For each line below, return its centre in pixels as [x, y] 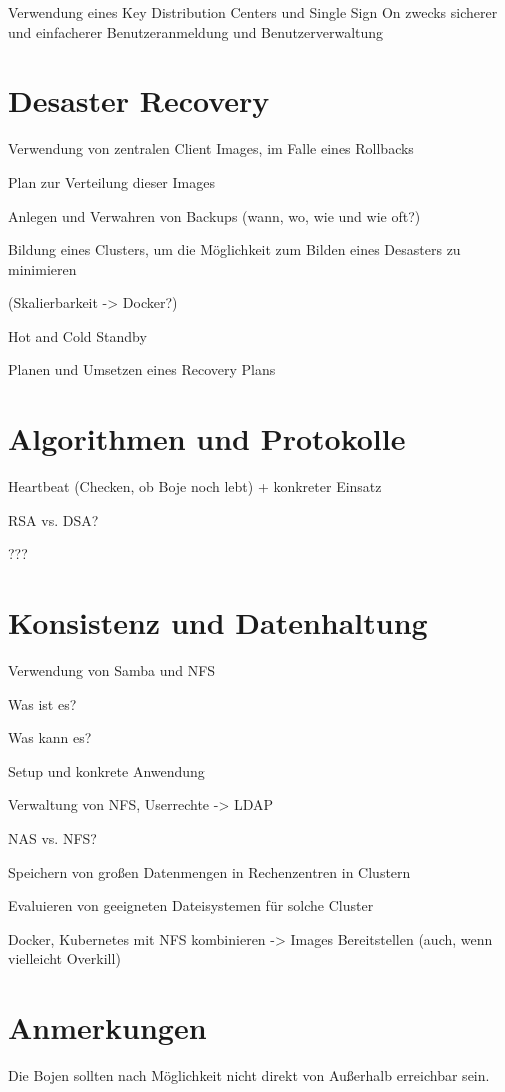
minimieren [42, 268]
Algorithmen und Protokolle [207, 438]
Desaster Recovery [139, 100]
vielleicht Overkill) [64, 958]
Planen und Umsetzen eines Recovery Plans [142, 369]
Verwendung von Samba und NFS [112, 670]
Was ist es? [42, 703]
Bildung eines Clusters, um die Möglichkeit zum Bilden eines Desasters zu [234, 249]
